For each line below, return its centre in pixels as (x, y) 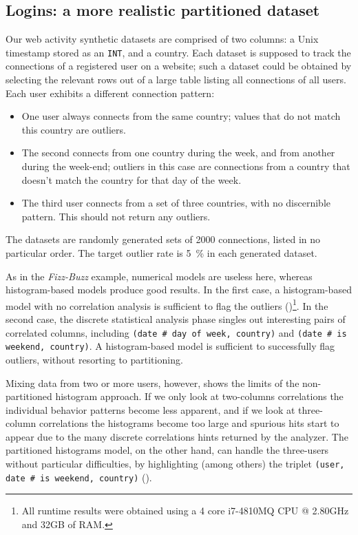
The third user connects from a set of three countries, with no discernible (176, 203)
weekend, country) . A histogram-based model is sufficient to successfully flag (170, 346)
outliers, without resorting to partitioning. (94, 359)
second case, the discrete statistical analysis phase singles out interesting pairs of (176, 319)
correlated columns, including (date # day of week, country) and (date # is (176, 332)
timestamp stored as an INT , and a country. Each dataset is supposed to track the (178, 52)
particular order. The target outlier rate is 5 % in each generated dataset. (161, 252)
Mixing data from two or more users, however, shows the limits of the (152, 382)
